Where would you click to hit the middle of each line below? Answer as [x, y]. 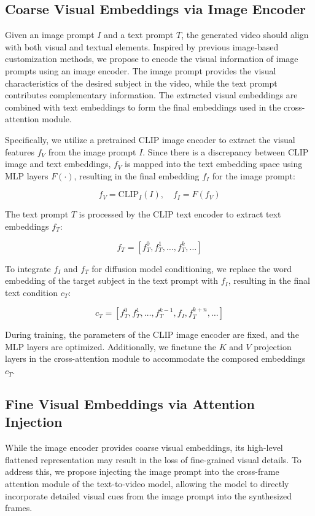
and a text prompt [139, 35]
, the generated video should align [245, 35]
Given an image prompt [50, 35]
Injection [34, 422]
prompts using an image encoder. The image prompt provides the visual [141, 70]
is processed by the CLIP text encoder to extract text [180, 214]
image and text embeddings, [58, 164]
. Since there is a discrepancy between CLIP [226, 151]
